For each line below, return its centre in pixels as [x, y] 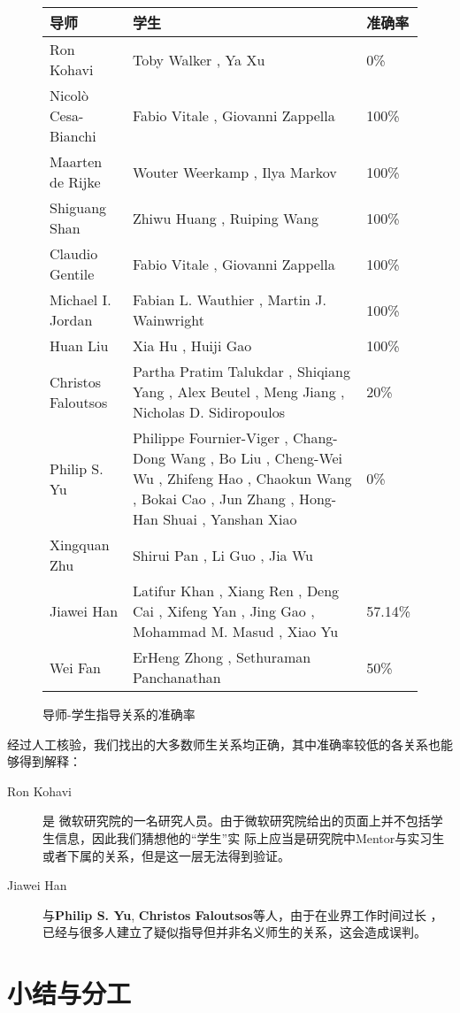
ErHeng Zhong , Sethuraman [222, 657]
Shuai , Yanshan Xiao [230, 519]
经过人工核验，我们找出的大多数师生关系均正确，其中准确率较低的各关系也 [224, 744]
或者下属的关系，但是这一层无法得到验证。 [166, 855]
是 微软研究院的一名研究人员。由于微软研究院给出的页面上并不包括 [237, 821]
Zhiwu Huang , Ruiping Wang [225, 218]
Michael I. [80, 299]
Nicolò [69, 95]
